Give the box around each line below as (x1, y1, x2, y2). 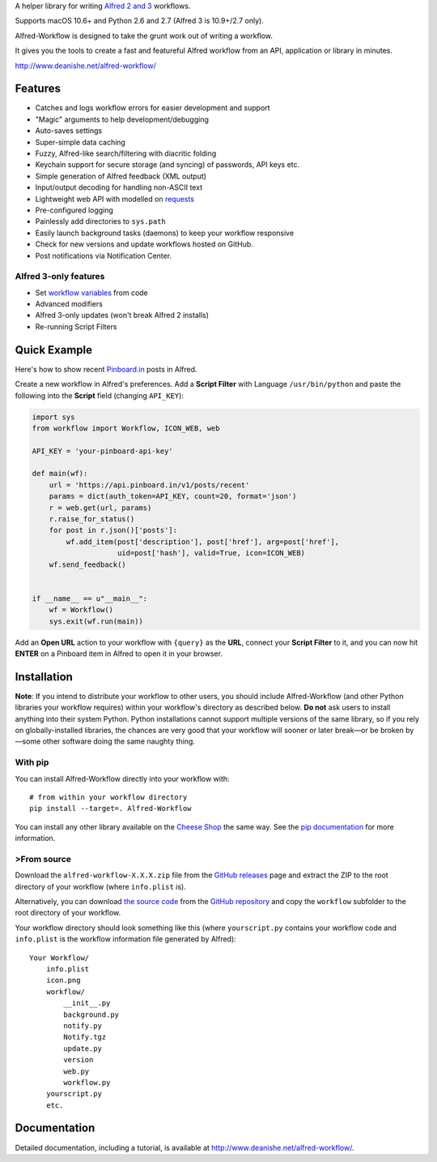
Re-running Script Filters (35, 321, 117, 332)
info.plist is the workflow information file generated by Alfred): (15, 934, 236, 944)
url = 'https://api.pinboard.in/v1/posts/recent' (49, 480, 250, 490)
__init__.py (63, 998, 111, 1008)
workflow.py (63, 1078, 111, 1087)
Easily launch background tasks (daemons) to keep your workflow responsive (35, 228, 295, 238)
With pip (15, 757, 49, 768)
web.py (63, 1066, 90, 1076)
